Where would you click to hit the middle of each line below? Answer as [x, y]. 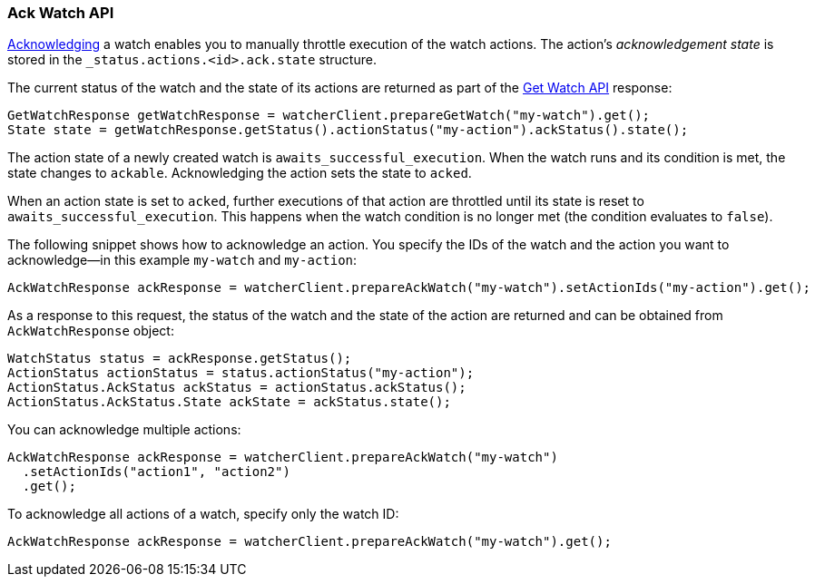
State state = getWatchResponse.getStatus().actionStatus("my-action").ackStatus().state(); [348, 130]
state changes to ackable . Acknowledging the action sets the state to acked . [240, 173]
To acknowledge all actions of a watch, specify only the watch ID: [203, 514]
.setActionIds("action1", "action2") [156, 472]
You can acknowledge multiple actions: [124, 430]
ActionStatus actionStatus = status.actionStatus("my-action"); [241, 373]
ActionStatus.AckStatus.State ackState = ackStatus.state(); [229, 402]
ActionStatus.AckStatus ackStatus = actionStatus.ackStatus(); [237, 388]
